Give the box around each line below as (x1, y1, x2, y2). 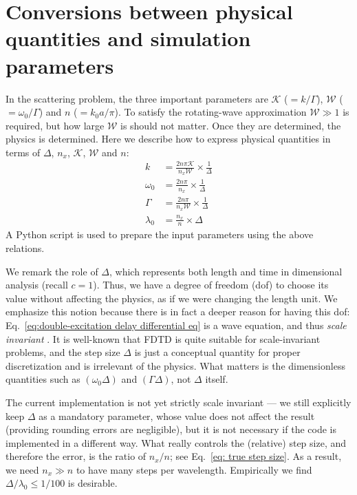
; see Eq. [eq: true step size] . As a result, (169, 449, 342, 463)
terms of (6, 145, 41, 159)
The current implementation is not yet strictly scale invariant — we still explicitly (6, 394, 351, 409)
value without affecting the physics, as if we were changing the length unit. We (6, 291, 338, 305)
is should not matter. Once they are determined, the (120, 118, 341, 132)
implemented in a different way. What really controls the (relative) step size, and (6, 435, 347, 450)
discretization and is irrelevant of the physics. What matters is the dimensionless (6, 358, 345, 372)
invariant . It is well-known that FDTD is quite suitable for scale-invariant (6, 331, 321, 346)
